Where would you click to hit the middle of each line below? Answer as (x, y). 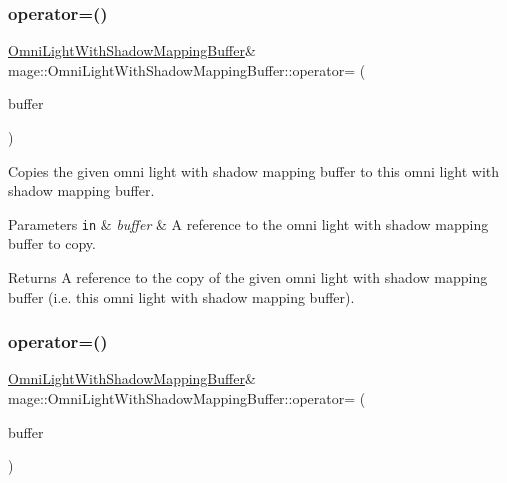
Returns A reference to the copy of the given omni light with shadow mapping (248, 277)
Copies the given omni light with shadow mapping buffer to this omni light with (254, 170)
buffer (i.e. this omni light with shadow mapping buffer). (181, 296)
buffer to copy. (52, 243)
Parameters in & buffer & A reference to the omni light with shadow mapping (248, 223)
